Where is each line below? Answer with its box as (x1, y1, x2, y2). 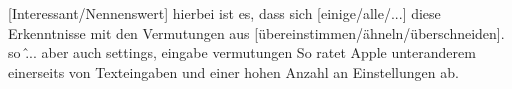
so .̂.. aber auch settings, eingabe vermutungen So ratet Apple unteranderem (8, 42, 476, 63)
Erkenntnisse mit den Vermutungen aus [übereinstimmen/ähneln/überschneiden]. (8, 22, 505, 43)
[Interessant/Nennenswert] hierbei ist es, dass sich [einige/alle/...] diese (8, 3, 441, 23)
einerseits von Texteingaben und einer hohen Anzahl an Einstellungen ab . (8, 61, 459, 82)
